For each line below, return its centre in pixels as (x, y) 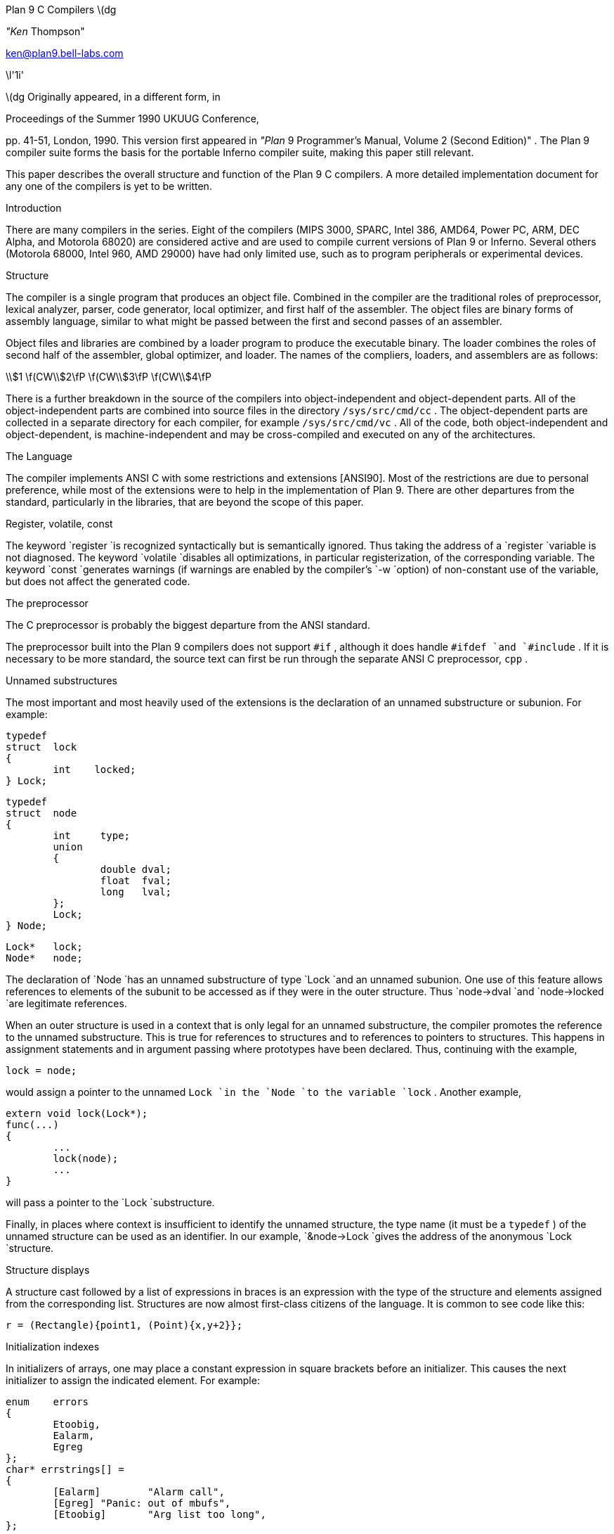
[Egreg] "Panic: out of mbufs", (142, 1503)
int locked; (94, 769)
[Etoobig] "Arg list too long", (159, 1514)
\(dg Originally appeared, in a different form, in (113, 97)
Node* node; (44, 958)
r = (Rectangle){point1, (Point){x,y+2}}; (124, 1325)
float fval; (136, 881)
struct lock (41, 747)
